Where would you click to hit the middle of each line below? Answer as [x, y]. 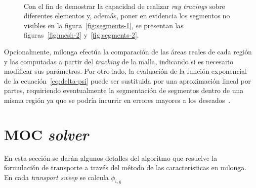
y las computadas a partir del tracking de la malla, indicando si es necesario [119, 61]
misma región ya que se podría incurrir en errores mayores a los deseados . [117, 100]
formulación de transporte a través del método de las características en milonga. [125, 167]
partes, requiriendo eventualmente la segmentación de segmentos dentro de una [124, 90]
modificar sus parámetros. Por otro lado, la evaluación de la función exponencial [126, 71]
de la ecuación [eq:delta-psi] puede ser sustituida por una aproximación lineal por [128, 80]
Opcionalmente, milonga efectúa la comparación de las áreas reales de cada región [128, 51]
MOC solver [46, 134]
